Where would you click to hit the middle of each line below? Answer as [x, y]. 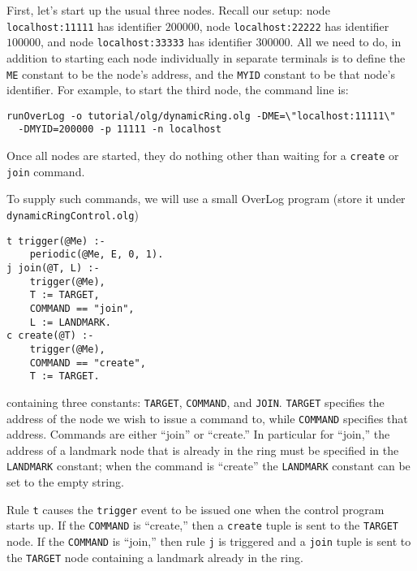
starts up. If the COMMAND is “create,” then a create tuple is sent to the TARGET [202, 525]
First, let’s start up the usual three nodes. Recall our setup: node [168, 10]
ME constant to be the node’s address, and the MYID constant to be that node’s [201, 74]
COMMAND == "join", [82, 308]
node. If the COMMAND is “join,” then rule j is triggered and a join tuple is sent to [209, 541]
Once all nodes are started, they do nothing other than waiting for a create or [203, 156]
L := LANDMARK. [70, 322]
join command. [46, 171]
